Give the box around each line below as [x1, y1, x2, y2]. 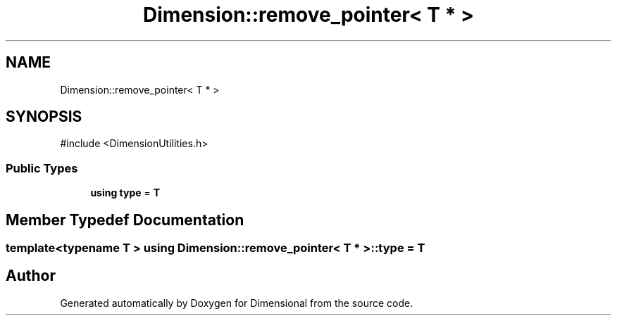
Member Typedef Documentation [6, 210, 244, 229]
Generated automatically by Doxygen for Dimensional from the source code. [60, 296, 413, 309]
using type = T [90, 187, 161, 199]
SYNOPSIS [6, 108, 82, 126]
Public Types [6, 160, 78, 175]
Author [6, 267, 56, 285]
